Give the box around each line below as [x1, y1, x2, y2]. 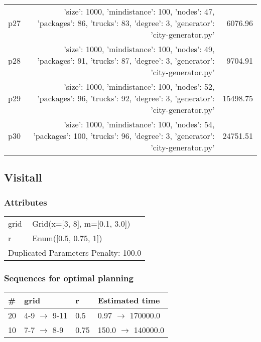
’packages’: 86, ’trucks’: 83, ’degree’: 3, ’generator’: [37, 17, 215, 29]
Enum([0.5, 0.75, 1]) [32, 232, 102, 244]
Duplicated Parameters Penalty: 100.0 [8, 247, 142, 258]
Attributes [4, 196, 47, 208]
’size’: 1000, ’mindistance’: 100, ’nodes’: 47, [64, 6, 215, 17]
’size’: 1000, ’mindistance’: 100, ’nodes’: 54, [64, 118, 215, 130]
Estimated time [97, 294, 160, 306]
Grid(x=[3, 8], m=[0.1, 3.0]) [32, 218, 130, 229]
